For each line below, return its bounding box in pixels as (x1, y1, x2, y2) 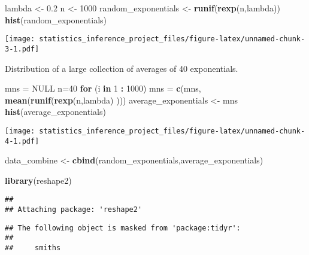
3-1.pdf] (5, 44, 40, 53)
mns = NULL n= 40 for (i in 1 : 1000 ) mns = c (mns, (5, 82, 201, 95)
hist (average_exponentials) (5, 105, 106, 118)
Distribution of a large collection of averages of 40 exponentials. (5, 62, 238, 74)
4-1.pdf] (5, 136, 40, 145)
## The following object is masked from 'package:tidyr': (5, 223, 241, 232)
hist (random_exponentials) (5, 13, 107, 26)
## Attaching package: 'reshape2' (5, 205, 143, 214)
